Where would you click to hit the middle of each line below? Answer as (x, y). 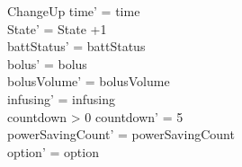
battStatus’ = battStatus (76, 46)
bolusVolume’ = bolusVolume (89, 81)
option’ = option (53, 151)
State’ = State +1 (57, 28)
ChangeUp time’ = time (74, 11)
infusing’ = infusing (61, 98)
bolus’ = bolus (47, 63)
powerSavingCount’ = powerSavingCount (121, 134)
